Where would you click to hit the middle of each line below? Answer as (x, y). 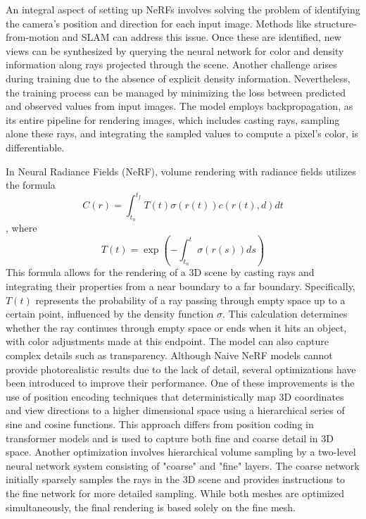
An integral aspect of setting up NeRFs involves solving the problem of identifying (183, 9)
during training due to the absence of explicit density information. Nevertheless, (178, 78)
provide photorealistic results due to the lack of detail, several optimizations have (181, 369)
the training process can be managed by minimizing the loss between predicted (176, 92)
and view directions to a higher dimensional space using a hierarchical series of (175, 410)
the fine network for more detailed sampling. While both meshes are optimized (175, 493)
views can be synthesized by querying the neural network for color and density (175, 50)
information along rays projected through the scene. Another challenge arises (171, 64)
